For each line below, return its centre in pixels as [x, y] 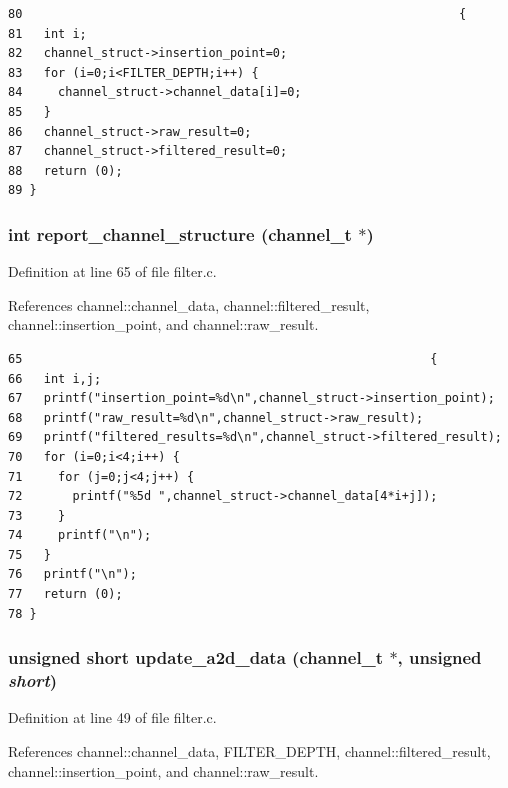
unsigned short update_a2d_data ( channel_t [196, 657]
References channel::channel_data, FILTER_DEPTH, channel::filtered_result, [249, 750]
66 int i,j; [55, 378]
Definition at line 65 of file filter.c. [112, 271]
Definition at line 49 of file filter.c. [112, 717]
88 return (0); [65, 170]
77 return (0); [65, 594]
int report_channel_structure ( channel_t [180, 233]
